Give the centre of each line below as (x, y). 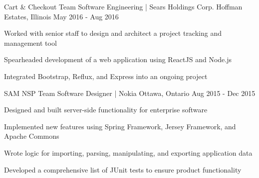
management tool (30, 43)
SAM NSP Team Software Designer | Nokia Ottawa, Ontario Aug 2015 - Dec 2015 (130, 93)
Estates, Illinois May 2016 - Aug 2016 (61, 16)
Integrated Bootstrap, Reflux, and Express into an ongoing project (106, 76)
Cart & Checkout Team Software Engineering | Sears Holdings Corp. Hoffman (123, 6)
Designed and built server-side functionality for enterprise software (106, 110)
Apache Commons (32, 136)
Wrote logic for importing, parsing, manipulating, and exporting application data (128, 152)
